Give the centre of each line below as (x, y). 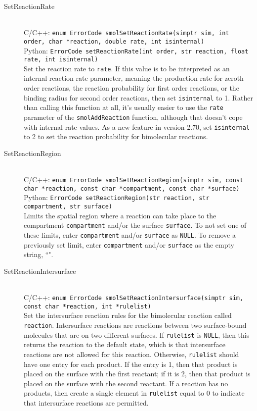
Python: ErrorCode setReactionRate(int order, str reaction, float (136, 50)
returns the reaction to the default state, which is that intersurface (125, 344)
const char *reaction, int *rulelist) (87, 306)
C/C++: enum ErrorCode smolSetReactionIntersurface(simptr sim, (134, 297)
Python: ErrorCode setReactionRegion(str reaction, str (117, 197)
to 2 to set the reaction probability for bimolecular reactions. (116, 136)
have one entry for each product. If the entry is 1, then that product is (131, 364)
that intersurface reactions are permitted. (86, 402)
